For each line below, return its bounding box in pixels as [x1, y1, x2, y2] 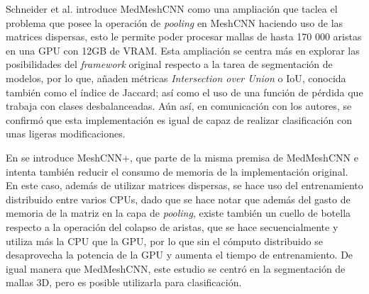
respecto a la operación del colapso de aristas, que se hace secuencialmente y [6, 219, 338, 234]
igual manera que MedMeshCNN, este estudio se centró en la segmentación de [6, 261, 346, 276]
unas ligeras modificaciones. [6, 126, 126, 141]
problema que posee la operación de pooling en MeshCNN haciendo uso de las [6, 15, 343, 30]
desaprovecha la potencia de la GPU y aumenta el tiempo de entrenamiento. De [6, 247, 353, 262]
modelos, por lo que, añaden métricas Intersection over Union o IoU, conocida [6, 70, 346, 85]
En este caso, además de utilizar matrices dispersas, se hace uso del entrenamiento [6, 178, 363, 193]
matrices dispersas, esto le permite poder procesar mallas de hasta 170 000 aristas [6, 29, 362, 44]
